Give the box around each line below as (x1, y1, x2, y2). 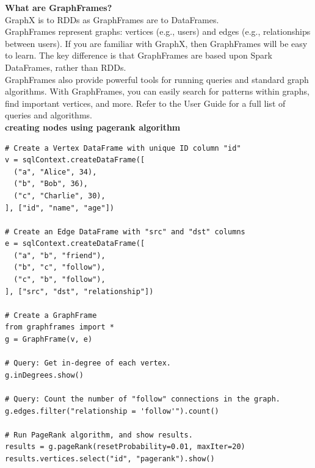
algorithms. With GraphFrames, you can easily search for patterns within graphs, (5, 85, 310, 98)
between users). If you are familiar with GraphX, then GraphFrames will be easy (5, 37, 308, 49)
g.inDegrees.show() (5, 370, 84, 380)
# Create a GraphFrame (5, 311, 97, 320)
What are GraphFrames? (5, 1, 112, 13)
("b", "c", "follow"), (13, 263, 106, 272)
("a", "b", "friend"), (13, 251, 106, 260)
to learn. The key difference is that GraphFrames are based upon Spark (5, 49, 272, 62)
